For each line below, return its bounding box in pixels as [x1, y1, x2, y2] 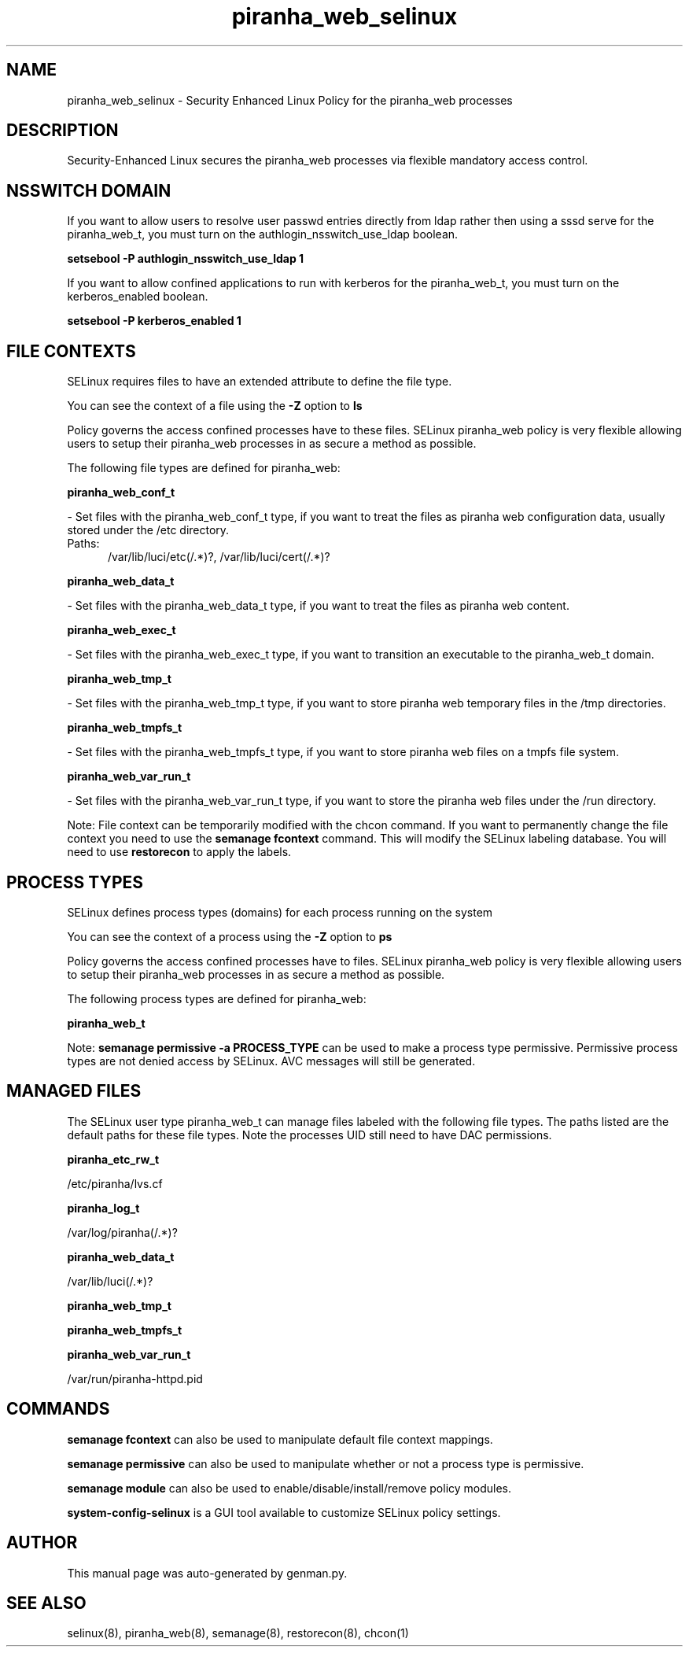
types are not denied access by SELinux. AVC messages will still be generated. [67, 1053, 476, 1068]
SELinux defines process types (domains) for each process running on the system [67, 905, 493, 919]
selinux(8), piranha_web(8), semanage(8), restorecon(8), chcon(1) [67, 1626, 409, 1640]
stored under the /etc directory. [67, 523, 230, 537]
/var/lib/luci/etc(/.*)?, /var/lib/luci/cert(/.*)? [108, 550, 330, 564]
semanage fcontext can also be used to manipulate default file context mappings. [67, 1432, 493, 1446]
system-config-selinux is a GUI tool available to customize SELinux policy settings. [67, 1505, 501, 1519]
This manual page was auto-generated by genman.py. [67, 1566, 348, 1580]
